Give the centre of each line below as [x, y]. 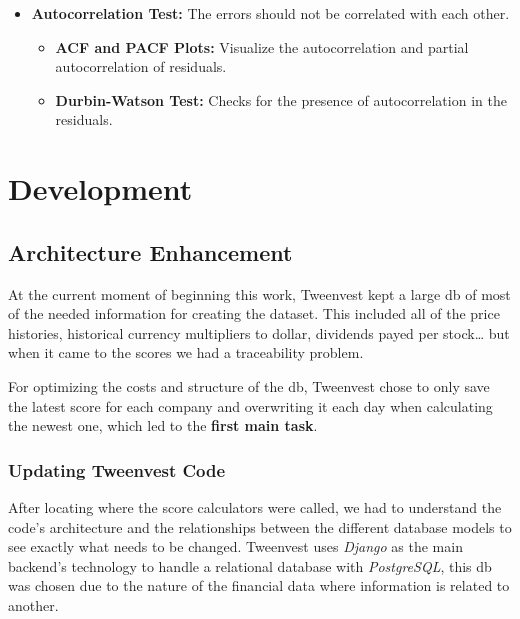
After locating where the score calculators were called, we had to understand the [255, 506]
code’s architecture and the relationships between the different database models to [260, 526]
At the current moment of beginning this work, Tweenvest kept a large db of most [259, 293]
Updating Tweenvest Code [117, 469]
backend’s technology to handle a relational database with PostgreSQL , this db [250, 565]
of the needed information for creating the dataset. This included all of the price [254, 313]
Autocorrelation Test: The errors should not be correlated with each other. [270, 13]
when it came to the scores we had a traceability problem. [186, 352]
